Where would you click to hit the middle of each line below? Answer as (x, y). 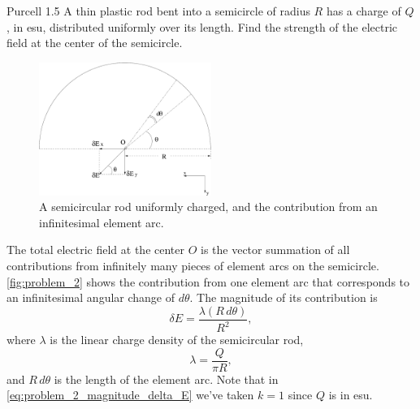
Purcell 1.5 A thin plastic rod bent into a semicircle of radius (158, 11)
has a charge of (364, 11)
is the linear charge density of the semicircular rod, (177, 340)
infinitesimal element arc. (102, 222)
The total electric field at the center (95, 250)
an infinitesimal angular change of (91, 297)
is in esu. (351, 395)
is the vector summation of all (275, 250)
